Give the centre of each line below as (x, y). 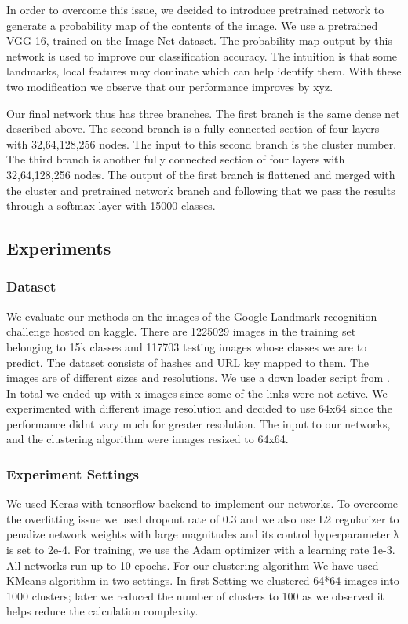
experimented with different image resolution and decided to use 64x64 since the (199, 408)
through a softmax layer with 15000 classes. (111, 206)
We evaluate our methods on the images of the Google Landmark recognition (192, 316)
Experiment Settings (73, 474)
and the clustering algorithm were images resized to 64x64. (148, 439)
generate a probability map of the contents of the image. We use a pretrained (192, 25)
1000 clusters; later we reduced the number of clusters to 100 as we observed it (196, 595)
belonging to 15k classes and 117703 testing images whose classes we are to (187, 346)
